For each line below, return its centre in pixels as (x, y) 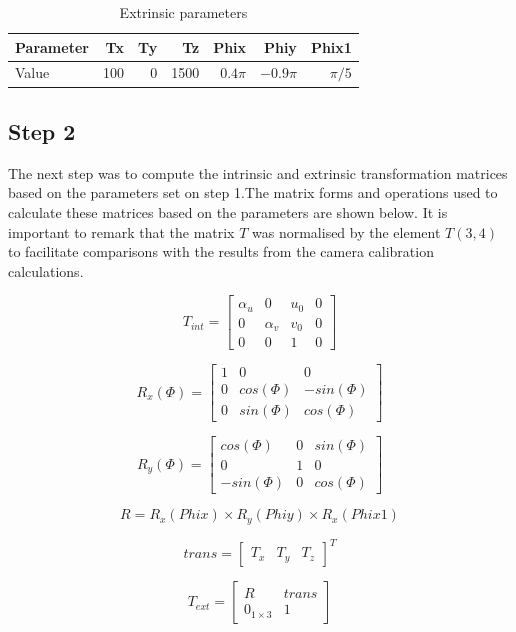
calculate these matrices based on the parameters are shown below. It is (228, 211)
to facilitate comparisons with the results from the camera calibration (221, 251)
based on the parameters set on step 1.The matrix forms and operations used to (253, 192)
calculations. (46, 270)
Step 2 (42, 130)
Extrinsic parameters (183, 12)
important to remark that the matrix (121, 231)
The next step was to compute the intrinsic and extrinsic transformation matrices (258, 172)
